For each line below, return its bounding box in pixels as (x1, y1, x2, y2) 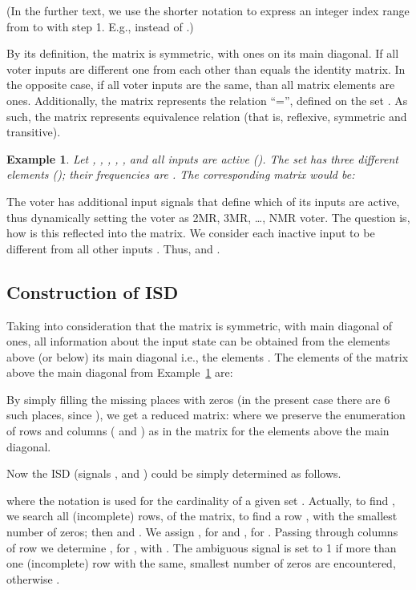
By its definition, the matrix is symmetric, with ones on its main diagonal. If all (6, 45, 399, 62)
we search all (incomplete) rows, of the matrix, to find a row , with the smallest (6, 507, 398, 524)
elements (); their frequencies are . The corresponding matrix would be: (6, 166, 355, 183)
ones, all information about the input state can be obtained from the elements (6, 333, 390, 350)
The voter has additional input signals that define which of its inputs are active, (6, 192, 400, 209)
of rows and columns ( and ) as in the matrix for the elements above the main (6, 422, 390, 439)
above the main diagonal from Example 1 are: (6, 364, 233, 381)
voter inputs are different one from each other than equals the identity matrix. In (6, 60, 406, 77)
